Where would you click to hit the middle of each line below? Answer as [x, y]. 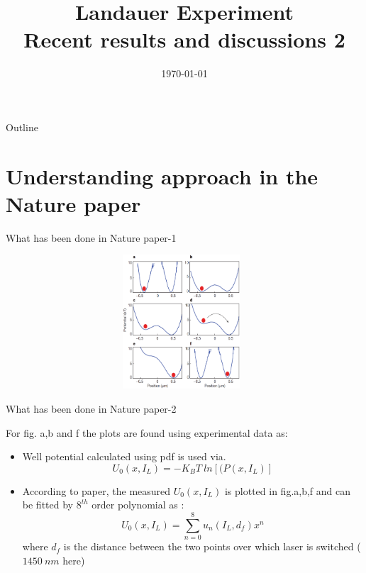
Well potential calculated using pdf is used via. [124, 456]
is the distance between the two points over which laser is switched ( [212, 546]
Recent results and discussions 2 [184, 39]
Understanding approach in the [162, 176]
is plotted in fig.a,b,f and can [288, 490]
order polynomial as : [138, 505]
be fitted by [48, 505]
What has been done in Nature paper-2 [91, 408]
